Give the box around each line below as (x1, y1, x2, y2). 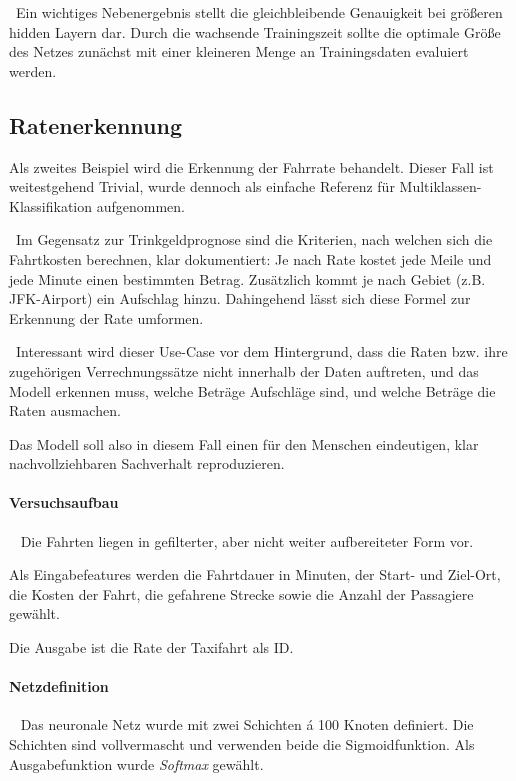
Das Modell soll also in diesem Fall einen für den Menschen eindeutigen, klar (9, 433, 479, 454)
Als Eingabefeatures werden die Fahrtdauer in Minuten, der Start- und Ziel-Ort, (9, 564, 501, 585)
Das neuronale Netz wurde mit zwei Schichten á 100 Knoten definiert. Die (20, 714, 474, 735)
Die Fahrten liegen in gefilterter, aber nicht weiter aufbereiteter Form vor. (20, 530, 474, 551)
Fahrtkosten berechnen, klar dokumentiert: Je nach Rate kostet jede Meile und (9, 248, 492, 269)
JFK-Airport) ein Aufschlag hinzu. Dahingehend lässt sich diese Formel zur (9, 288, 471, 309)
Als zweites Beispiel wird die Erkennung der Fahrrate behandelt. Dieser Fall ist (9, 156, 494, 177)
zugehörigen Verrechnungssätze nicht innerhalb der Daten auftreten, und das (9, 360, 479, 381)
